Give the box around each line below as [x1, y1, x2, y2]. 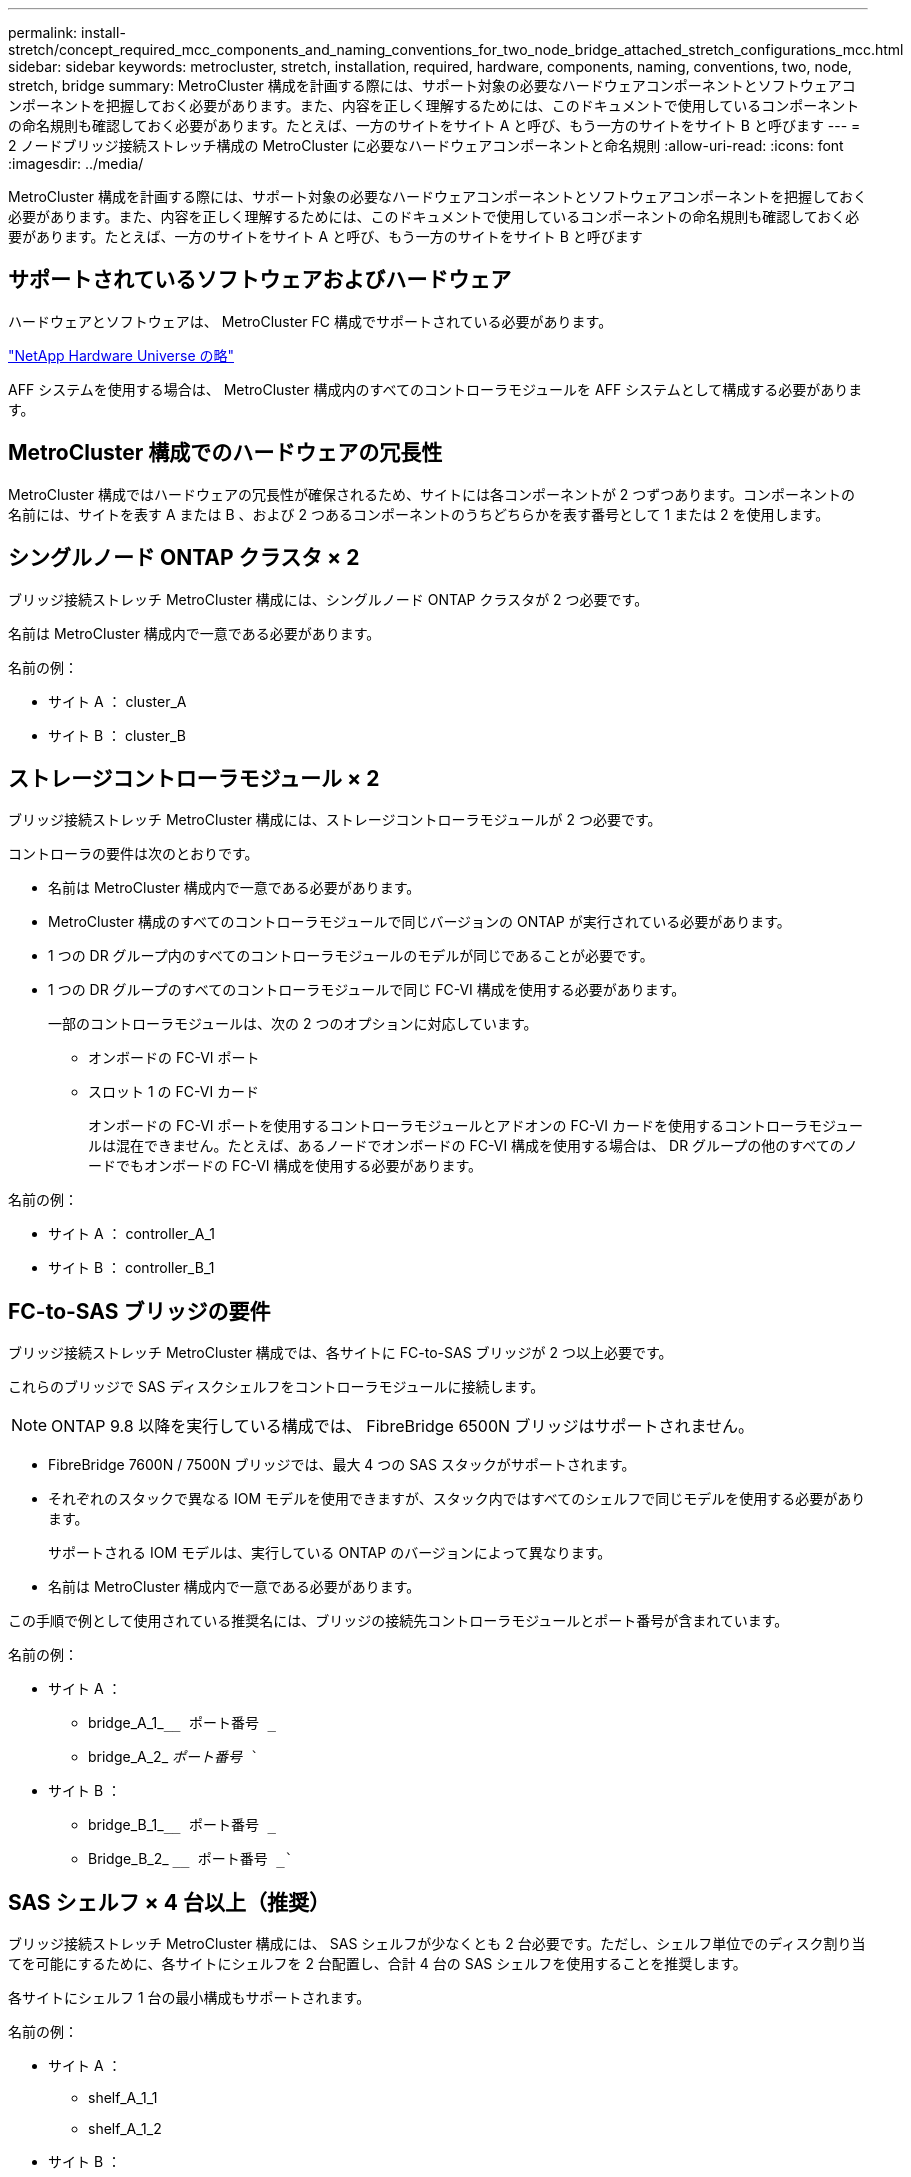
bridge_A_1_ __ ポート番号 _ [88, 1714, 276, 1732]
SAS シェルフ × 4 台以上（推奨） [8, 1889, 330, 1915]
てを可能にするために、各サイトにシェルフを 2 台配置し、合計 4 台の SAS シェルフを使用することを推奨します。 [8, 1955, 747, 1973]
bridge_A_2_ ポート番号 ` [88, 1748, 259, 1766]
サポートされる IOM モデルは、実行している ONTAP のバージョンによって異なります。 [48, 1544, 612, 1562]
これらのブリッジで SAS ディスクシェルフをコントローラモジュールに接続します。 [8, 1378, 545, 1396]
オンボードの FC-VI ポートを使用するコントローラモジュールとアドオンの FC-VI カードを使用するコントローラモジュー [88, 1117, 864, 1135]
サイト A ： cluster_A [48, 692, 187, 710]
